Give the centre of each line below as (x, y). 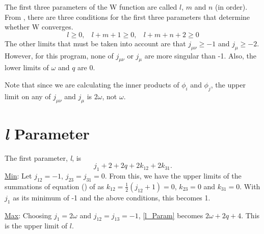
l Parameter (47, 133)
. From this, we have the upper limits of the (173, 176)
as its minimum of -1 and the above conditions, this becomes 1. (112, 197)
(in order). (231, 7)
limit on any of (28, 96)
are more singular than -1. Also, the (200, 55)
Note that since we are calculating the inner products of (92, 84)
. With (250, 186)
